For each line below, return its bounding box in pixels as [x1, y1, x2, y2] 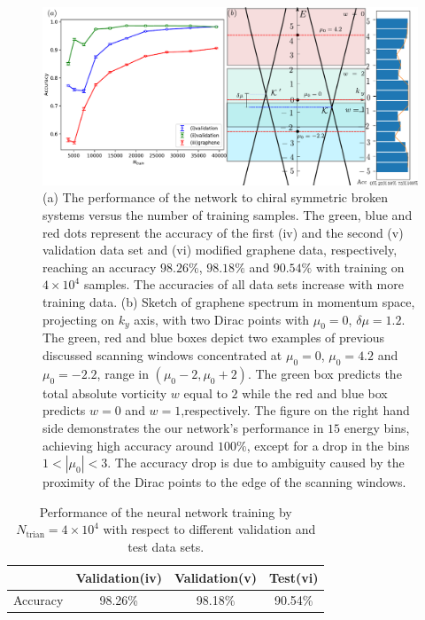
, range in [97, 364, 149, 382]
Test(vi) [269, 568, 319, 586]
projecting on [42, 310, 114, 328]
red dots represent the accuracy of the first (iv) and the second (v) [42, 223, 404, 241]
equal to [183, 383, 228, 402]
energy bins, [344, 418, 410, 436]
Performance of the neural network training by [39, 502, 292, 521]
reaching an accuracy [42, 257, 157, 276]
